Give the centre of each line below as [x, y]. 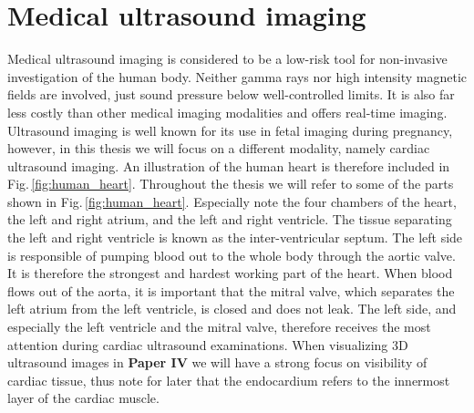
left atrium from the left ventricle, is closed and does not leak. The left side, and [232, 309]
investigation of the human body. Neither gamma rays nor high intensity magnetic [237, 76]
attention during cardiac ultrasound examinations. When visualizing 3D [208, 344]
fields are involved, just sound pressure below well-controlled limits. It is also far [231, 94]
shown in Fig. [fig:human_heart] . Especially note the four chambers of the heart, [232, 201]
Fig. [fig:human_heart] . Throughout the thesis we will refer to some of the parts [231, 184]
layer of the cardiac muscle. [83, 398]
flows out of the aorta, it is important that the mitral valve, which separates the [231, 290]
